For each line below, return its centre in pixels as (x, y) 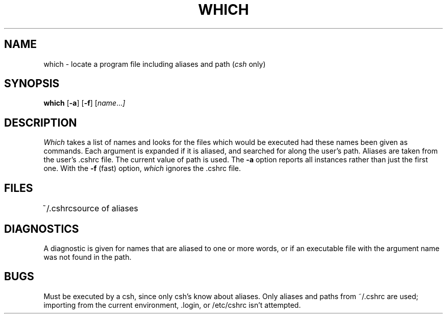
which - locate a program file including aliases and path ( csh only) (155, 64)
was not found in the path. (88, 257)
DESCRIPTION (41, 123)
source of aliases (105, 209)
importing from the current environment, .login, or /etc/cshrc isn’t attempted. (172, 305)
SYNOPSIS (32, 84)
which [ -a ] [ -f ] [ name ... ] (84, 103)
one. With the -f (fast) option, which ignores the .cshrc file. (142, 168)
